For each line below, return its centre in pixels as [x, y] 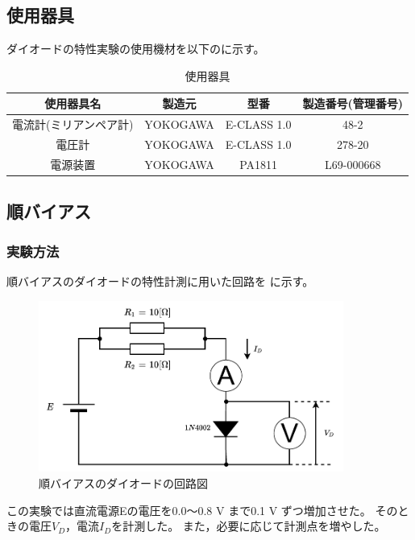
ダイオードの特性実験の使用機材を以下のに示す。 [136, 49]
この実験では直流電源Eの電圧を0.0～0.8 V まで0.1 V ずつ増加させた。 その [202, 510]
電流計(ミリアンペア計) [73, 124]
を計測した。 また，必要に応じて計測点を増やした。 [249, 526]
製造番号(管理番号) [353, 103]
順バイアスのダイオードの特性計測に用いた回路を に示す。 [160, 281]
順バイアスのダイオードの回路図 [123, 482]
